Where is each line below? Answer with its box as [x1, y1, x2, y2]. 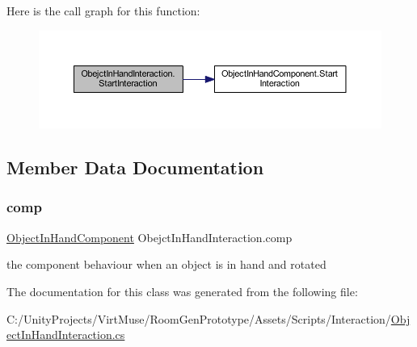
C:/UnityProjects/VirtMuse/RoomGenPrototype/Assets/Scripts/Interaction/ [6, 310, 391, 327]
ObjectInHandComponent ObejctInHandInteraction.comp [6, 228, 293, 245]
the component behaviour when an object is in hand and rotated [6, 256, 326, 273]
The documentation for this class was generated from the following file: [6, 282, 358, 299]
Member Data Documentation [6, 155, 264, 180]
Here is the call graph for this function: [6, 2, 200, 19]
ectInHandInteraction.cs [6, 326, 125, 343]
